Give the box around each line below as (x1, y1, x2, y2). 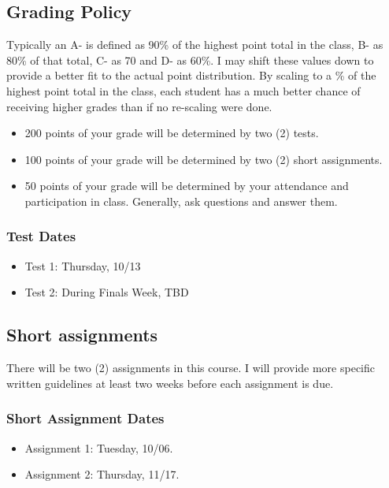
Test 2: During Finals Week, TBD (24, 284, 189, 300)
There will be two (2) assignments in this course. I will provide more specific (6, 359, 376, 376)
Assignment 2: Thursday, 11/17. (24, 466, 180, 482)
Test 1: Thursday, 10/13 (24, 257, 141, 274)
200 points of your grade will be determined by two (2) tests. (24, 125, 319, 141)
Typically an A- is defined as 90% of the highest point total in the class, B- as (6, 36, 383, 53)
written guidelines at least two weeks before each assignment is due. (6, 374, 334, 391)
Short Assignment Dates (6, 408, 165, 428)
